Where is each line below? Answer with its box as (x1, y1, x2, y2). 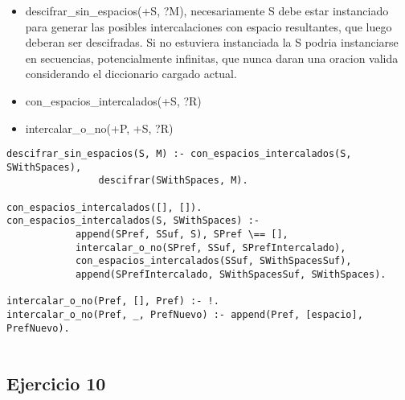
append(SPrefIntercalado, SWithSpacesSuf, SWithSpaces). (75, 269, 387, 281)
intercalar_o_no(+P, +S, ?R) (25, 119, 174, 136)
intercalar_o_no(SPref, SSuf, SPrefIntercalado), (75, 241, 346, 254)
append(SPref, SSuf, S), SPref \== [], (75, 229, 288, 241)
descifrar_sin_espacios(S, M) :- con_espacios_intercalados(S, (6, 148, 352, 160)
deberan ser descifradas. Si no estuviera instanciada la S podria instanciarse (25, 34, 399, 51)
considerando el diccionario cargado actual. (25, 65, 237, 82)
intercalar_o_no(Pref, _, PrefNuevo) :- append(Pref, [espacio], (6, 309, 363, 321)
